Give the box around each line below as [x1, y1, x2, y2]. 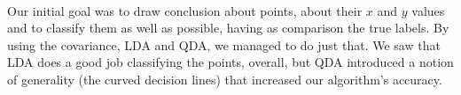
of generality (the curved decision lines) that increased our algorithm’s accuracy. [7, 69, 442, 88]
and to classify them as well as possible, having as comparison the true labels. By [7, 18, 449, 37]
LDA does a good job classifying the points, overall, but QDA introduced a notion [7, 53, 454, 71]
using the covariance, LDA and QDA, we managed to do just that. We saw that [7, 35, 441, 54]
